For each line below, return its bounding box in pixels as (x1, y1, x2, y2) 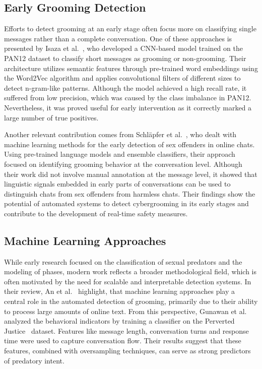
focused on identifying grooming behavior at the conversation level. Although (4, 158, 242, 169)
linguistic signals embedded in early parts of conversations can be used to (4, 178, 231, 189)
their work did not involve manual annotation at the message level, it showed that (4, 168, 257, 179)
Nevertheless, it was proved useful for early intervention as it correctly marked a (4, 102, 252, 112)
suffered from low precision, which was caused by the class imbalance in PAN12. (4, 92, 251, 103)
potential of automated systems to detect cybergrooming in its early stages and (4, 198, 249, 209)
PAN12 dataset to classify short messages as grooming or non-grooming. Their (4, 52, 246, 63)
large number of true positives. (4, 112, 99, 122)
